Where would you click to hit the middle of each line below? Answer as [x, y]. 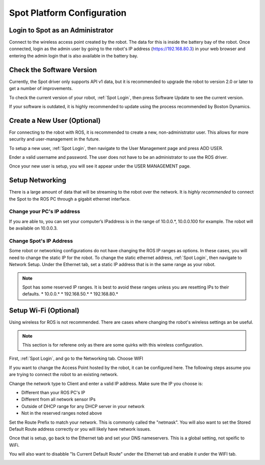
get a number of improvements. [41, 88]
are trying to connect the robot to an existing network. [64, 375]
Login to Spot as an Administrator [61, 30]
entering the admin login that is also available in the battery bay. [74, 56]
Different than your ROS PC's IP [53, 392]
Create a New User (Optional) [55, 120]
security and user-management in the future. [54, 139]
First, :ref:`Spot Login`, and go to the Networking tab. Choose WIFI [76, 358]
